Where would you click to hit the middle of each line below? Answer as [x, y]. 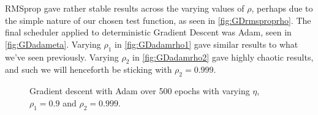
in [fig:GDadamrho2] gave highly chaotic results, [223, 57]
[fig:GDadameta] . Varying [53, 44]
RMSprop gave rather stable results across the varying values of [125, 8]
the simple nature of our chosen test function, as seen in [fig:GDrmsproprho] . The [158, 20]
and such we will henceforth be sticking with [89, 69]
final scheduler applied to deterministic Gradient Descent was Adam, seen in [148, 32]
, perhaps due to [282, 8]
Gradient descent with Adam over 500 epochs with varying [140, 91]
